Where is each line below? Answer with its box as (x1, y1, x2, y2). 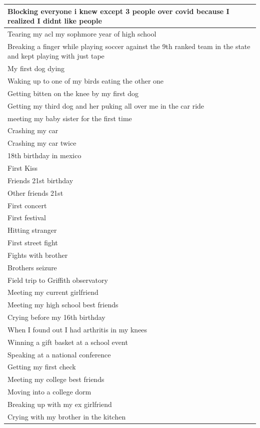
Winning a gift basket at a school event (7, 336, 128, 347)
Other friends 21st (7, 187, 63, 198)
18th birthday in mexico (7, 150, 81, 161)
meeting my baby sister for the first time (7, 113, 132, 123)
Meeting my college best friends (7, 374, 104, 384)
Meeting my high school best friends (7, 299, 118, 310)
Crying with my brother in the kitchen (7, 411, 126, 421)
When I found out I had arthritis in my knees (7, 324, 147, 334)
